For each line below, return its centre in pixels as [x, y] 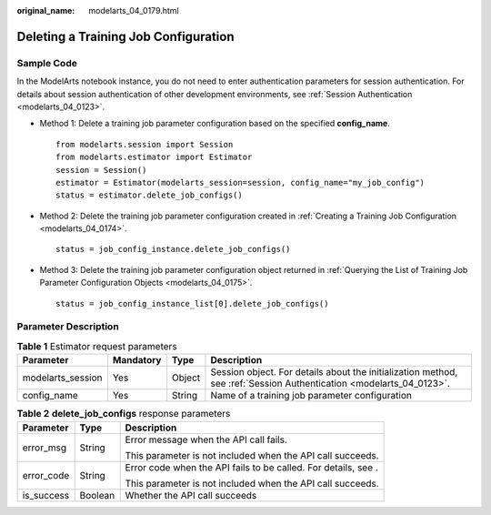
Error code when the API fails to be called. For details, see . [252, 467]
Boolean [97, 495]
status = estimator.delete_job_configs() [149, 195]
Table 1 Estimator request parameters [97, 346]
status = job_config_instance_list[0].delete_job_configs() [192, 303]
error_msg [45, 448]
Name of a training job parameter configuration [311, 396]
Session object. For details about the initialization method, [334, 372]
